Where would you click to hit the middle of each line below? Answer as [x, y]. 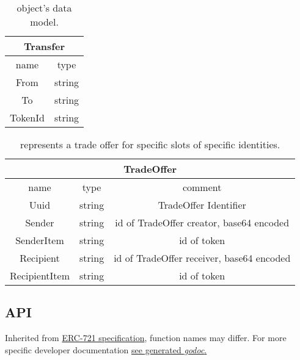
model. [44, 22]
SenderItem [40, 240]
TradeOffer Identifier [202, 205]
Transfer [44, 46]
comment [202, 187]
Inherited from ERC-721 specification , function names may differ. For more [146, 338]
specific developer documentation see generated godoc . [106, 349]
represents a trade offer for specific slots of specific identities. [150, 144]
